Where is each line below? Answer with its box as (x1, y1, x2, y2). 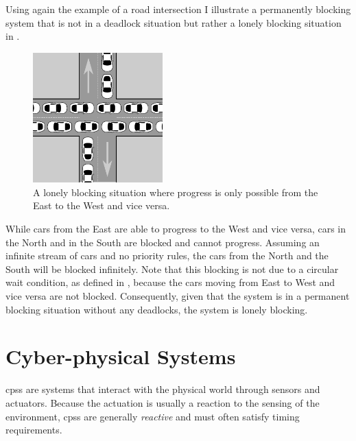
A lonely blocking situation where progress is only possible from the (33, 184, 318, 199)
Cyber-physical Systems (5, 342, 236, 370)
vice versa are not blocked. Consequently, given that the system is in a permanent (5, 289, 350, 303)
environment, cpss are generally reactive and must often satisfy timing (5, 409, 300, 423)
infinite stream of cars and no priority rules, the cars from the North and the (5, 248, 329, 263)
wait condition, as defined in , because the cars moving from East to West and (5, 275, 335, 289)
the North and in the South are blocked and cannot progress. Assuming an (5, 235, 320, 249)
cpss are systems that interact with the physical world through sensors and (5, 382, 320, 396)
